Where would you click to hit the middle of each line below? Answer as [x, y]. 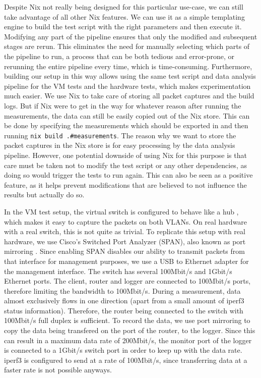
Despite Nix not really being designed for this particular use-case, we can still [124, 7]
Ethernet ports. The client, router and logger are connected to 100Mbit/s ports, [127, 281]
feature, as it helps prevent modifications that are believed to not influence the [125, 184]
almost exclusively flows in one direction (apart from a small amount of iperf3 [124, 301]
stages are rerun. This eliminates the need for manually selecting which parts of [127, 46]
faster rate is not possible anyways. [58, 370]
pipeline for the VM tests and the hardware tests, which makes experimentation [127, 86]
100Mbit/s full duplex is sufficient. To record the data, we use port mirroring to [127, 320]
